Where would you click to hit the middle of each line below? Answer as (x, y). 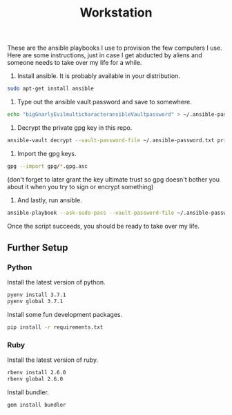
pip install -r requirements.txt (55, 327)
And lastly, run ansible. (49, 200)
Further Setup (38, 248)
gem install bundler (37, 405)
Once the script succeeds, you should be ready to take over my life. (104, 226)
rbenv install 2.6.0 (37, 373)
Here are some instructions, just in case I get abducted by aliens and (105, 55)
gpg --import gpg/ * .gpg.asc (48, 166)
